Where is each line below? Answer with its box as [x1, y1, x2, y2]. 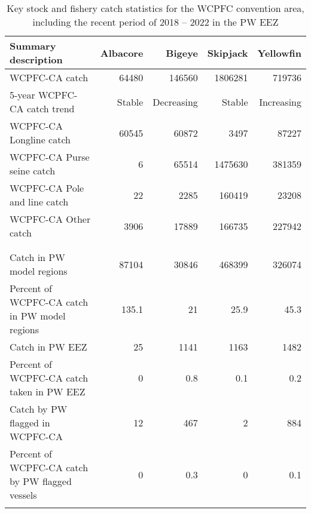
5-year [10, 88, 35, 102]
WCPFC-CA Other [10, 212, 91, 226]
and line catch [10, 195, 69, 208]
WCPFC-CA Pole [10, 181, 84, 195]
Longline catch [10, 133, 71, 146]
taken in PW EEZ [10, 385, 86, 398]
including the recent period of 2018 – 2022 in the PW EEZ [32, 15, 279, 29]
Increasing [259, 94, 301, 109]
